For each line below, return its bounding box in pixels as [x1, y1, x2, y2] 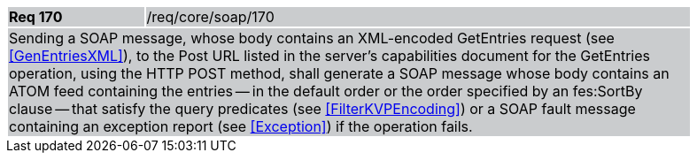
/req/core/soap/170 [146, 8, 275, 26]
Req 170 [9, 8, 63, 26]
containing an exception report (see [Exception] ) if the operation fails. [9, 118, 473, 135]
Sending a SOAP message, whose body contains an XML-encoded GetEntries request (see [9, 29, 615, 47]
